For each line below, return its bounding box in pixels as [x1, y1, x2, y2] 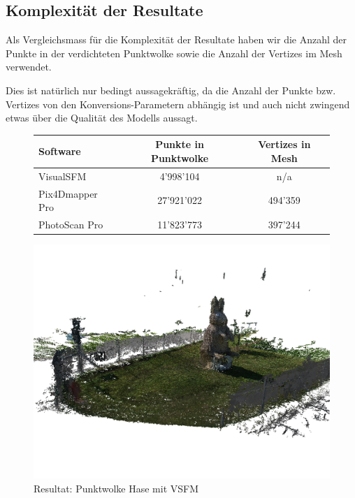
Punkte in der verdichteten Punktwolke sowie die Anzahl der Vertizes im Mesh [6, 45, 342, 60]
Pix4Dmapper [38, 186, 98, 200]
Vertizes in [258, 137, 311, 152]
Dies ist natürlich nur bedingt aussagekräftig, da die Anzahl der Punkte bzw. [6, 82, 336, 97]
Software [38, 144, 81, 159]
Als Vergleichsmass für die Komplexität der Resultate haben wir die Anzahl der [6, 32, 347, 47]
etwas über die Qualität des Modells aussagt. [6, 110, 198, 125]
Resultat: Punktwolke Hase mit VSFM [34, 481, 199, 495]
